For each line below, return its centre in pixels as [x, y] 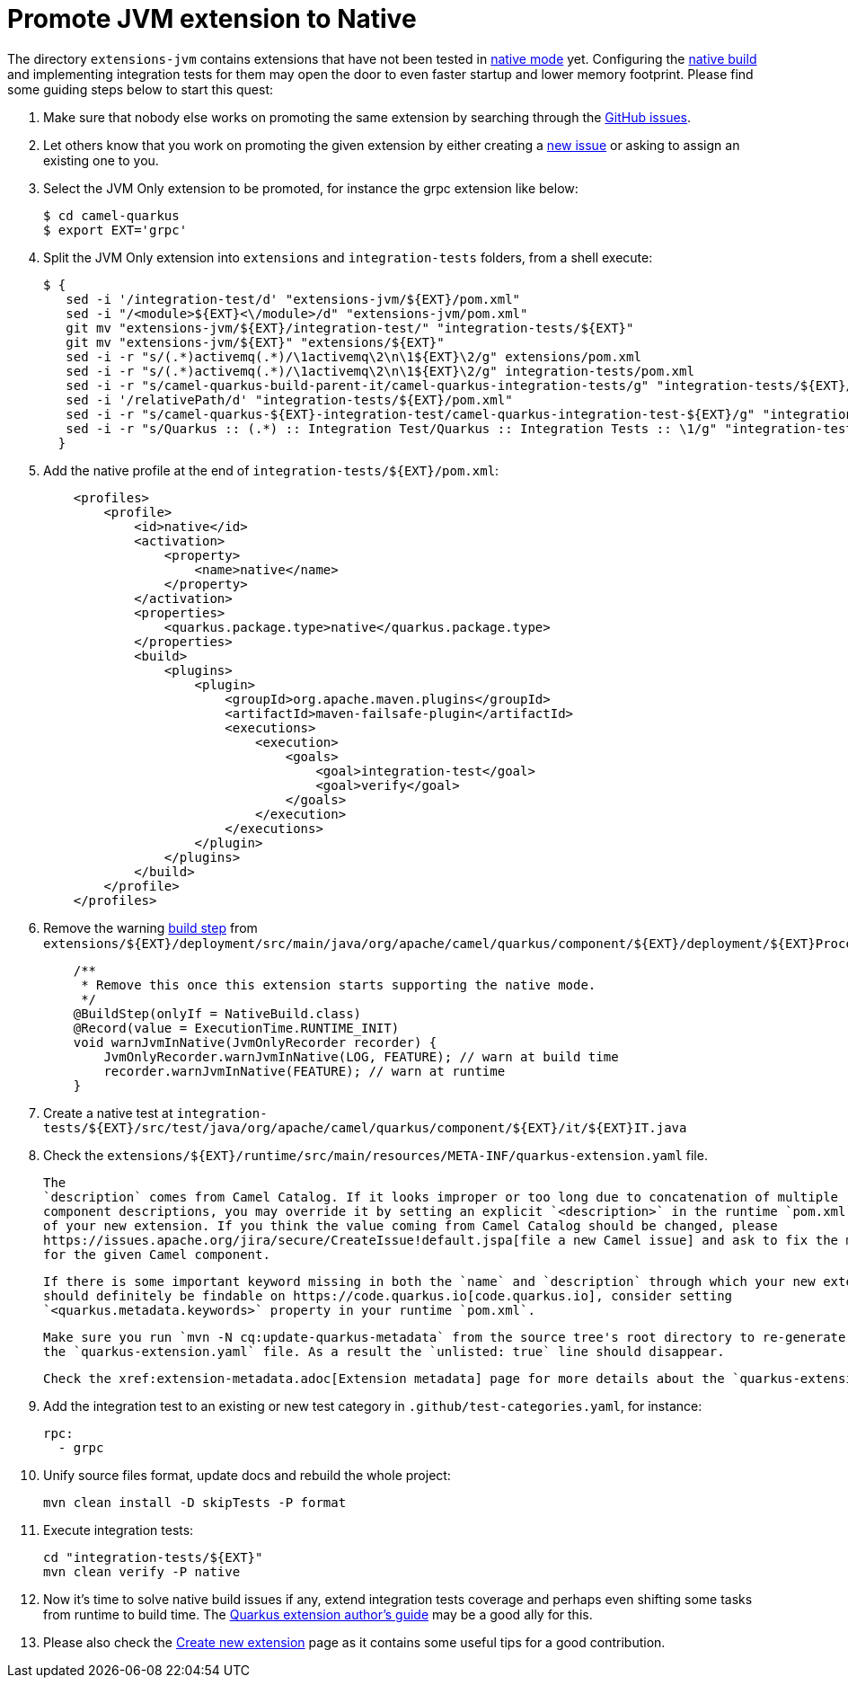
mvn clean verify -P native [142, 1571]
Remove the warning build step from [150, 927]
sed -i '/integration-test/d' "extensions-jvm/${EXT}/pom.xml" [293, 299]
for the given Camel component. [157, 1254]
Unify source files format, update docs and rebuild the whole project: [247, 1475]
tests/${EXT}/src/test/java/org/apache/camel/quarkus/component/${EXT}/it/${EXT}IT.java [365, 1127]
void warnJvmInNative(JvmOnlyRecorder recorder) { [255, 1042]
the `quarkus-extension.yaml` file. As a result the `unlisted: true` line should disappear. [384, 1351]
